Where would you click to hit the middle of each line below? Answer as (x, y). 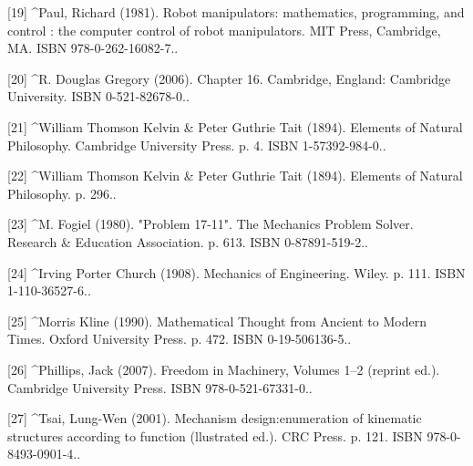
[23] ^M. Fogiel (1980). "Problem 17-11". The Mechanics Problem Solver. (211, 224)
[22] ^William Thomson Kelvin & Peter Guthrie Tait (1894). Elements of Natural (235, 176)
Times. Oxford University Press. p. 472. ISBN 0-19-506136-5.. (180, 339)
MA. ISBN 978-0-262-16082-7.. (93, 48)
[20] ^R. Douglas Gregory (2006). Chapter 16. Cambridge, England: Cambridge (229, 78)
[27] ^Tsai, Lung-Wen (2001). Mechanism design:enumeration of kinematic (215, 418)
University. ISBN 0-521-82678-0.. (98, 96)
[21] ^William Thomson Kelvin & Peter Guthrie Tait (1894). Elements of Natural (235, 126)
